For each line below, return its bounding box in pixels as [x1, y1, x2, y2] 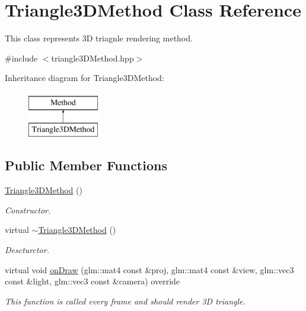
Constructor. [5, 203, 51, 216]
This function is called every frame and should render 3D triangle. [5, 294, 246, 307]
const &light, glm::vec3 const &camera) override [5, 275, 180, 287]
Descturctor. [5, 244, 49, 256]
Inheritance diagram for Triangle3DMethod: [5, 72, 164, 84]
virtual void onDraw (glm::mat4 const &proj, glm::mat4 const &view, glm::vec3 [5, 263, 294, 276]
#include [5, 51, 38, 64]
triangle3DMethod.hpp [51, 51, 134, 64]
